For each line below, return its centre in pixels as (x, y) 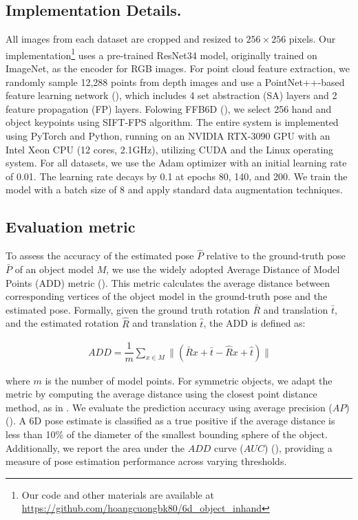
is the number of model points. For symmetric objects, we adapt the (189, 380)
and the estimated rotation (62, 323)
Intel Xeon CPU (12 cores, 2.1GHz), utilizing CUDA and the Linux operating (170, 149)
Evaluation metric (71, 227)
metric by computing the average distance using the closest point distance (161, 394)
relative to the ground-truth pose (276, 256)
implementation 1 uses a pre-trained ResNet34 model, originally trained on (161, 54)
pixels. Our (312, 39)
